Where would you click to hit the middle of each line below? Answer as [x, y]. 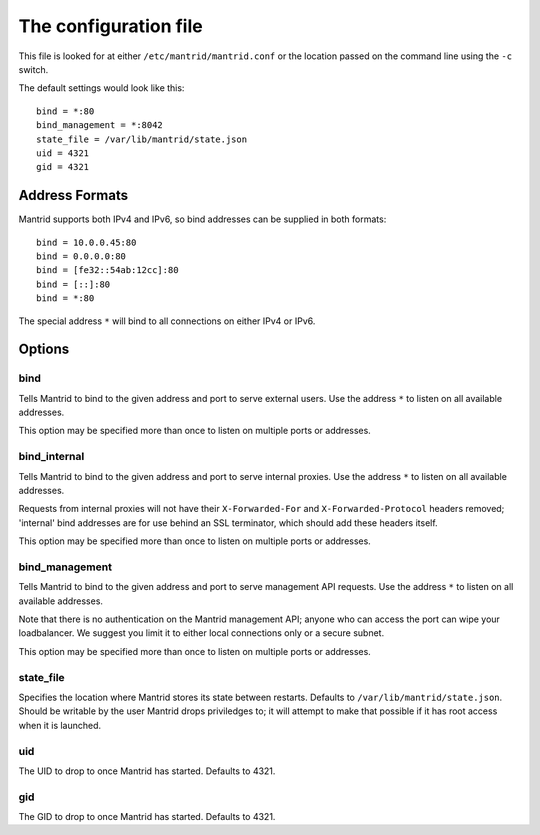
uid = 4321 [63, 153]
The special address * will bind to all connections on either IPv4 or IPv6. [167, 321]
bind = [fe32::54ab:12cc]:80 [107, 270]
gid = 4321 [63, 167]
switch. [33, 69]
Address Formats [73, 195]
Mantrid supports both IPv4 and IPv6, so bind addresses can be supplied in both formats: [202, 219]
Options [44, 349]
